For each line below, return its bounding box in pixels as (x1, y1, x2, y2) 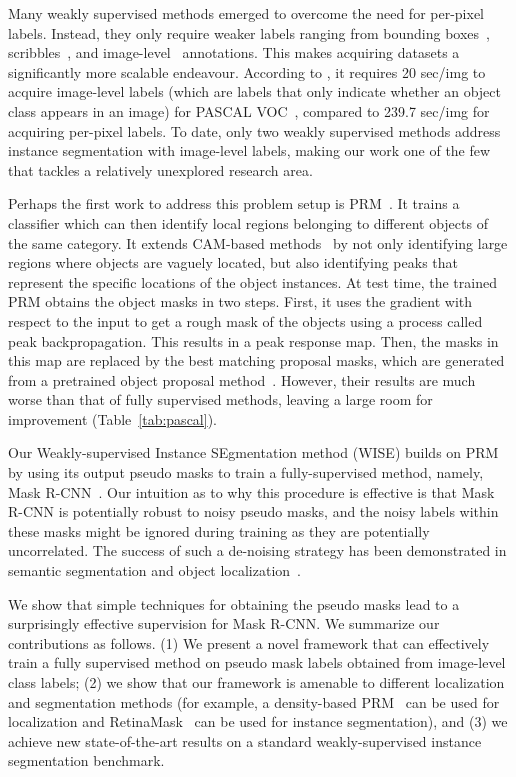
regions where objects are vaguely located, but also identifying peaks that (8, 252, 458, 273)
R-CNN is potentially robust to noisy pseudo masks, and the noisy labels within (8, 501, 499, 522)
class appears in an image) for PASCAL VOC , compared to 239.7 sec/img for (8, 100, 490, 121)
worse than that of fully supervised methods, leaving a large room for (8, 389, 433, 410)
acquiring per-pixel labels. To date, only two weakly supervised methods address (8, 120, 501, 141)
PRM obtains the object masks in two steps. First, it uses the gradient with (8, 291, 473, 312)
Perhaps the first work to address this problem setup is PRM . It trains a (8, 193, 460, 214)
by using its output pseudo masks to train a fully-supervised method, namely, (8, 462, 484, 483)
